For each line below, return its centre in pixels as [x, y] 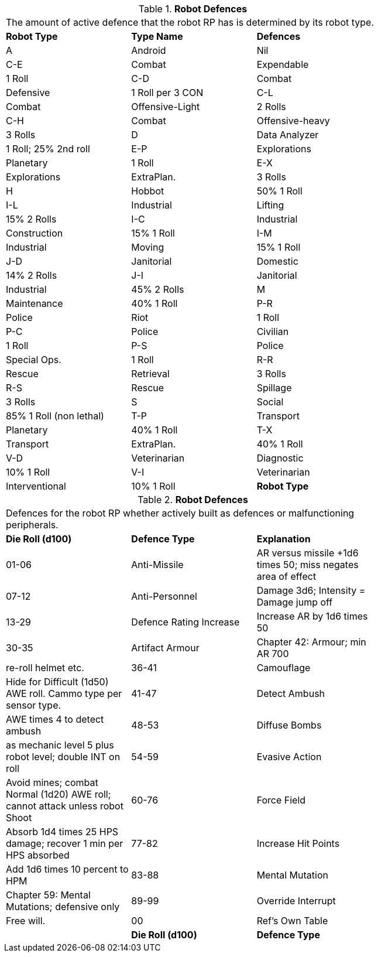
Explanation [283, 539]
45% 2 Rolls [158, 289]
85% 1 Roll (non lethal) [55, 416]
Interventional [36, 486]
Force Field [281, 800]
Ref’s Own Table [292, 921]
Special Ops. [34, 360]
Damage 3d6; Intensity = [311, 590]
